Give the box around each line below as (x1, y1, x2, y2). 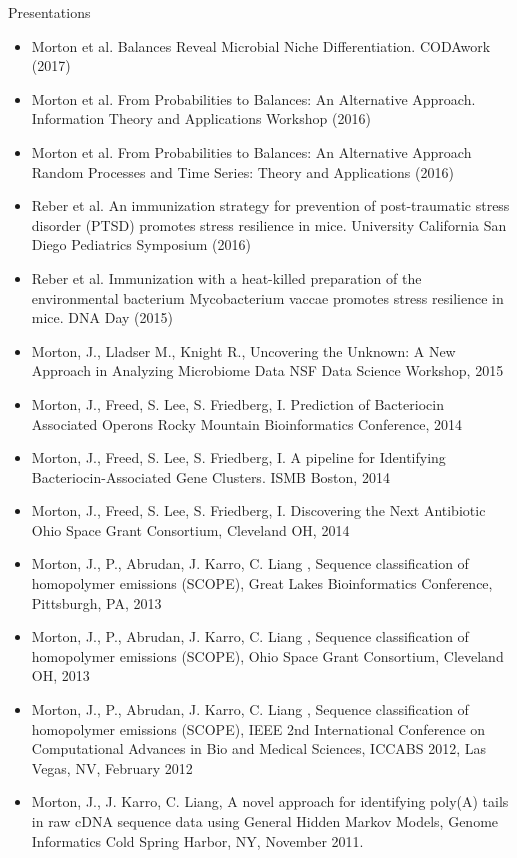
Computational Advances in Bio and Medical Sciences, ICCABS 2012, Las (31, 738, 487, 759)
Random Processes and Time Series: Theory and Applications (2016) (31, 161, 454, 182)
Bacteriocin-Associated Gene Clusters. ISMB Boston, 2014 (31, 466, 390, 487)
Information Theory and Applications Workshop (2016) (31, 108, 371, 129)
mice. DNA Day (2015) (31, 307, 173, 328)
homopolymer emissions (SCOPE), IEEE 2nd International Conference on (31, 718, 486, 739)
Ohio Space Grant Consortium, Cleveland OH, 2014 (31, 519, 350, 540)
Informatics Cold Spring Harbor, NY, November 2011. (31, 830, 364, 851)
